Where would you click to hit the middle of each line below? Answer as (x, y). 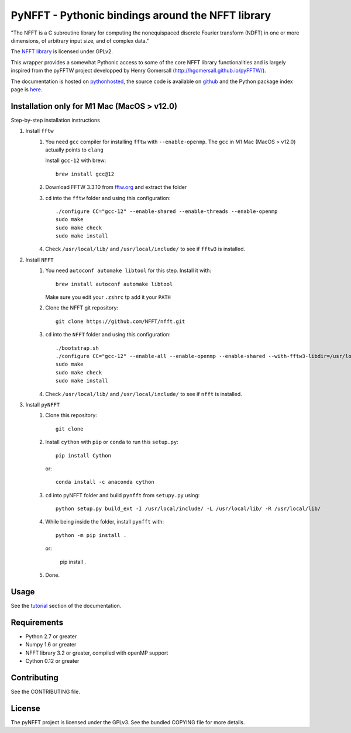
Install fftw (39, 131)
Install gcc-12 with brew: (76, 160)
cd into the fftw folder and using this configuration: (108, 198)
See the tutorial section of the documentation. (66, 605)
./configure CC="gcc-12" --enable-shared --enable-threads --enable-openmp (167, 211)
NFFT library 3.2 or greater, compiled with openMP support (97, 653)
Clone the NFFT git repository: (82, 308)
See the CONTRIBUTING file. (45, 691)
